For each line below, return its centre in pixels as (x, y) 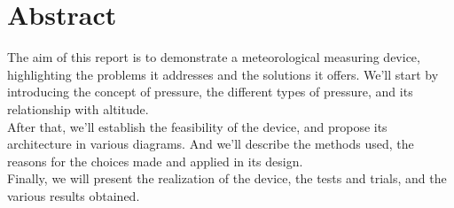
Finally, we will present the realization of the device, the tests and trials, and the (227, 178)
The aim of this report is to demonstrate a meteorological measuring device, (214, 57)
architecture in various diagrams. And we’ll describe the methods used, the (211, 144)
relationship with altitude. (78, 108)
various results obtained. (74, 195)
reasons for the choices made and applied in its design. (155, 161)
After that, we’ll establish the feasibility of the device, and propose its (197, 126)
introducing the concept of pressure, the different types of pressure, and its (210, 92)
